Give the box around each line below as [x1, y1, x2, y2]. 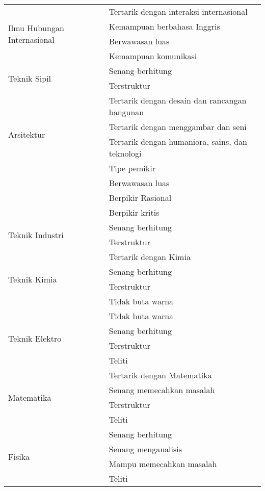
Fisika [8, 450, 30, 462]
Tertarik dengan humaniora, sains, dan [109, 136, 247, 147]
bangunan [109, 106, 144, 118]
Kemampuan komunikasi [109, 50, 197, 62]
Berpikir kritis [109, 206, 160, 218]
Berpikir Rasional [109, 192, 172, 203]
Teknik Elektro [8, 332, 62, 344]
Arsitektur [8, 128, 45, 140]
